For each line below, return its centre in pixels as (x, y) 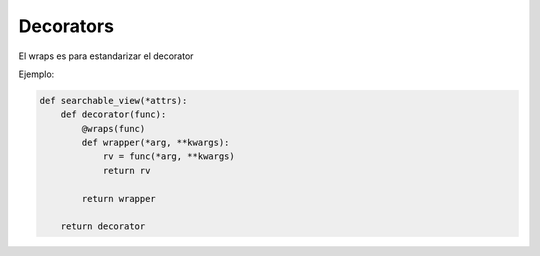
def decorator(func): (113, 114)
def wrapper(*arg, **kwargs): (155, 143)
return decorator (103, 226)
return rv (126, 170)
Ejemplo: (36, 74)
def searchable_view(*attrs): (113, 100)
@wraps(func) (113, 128)
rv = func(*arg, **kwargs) (168, 156)
